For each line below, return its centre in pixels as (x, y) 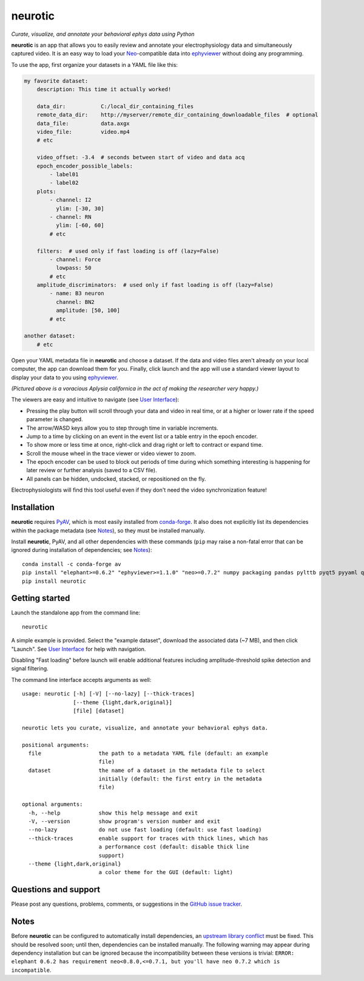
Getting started (41, 598)
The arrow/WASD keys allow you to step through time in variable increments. (122, 428)
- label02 (64, 183)
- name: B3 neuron (77, 294)
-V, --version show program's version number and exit (124, 821)
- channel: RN (70, 217)
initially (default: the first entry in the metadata (180, 779)
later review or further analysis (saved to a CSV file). (92, 470)
